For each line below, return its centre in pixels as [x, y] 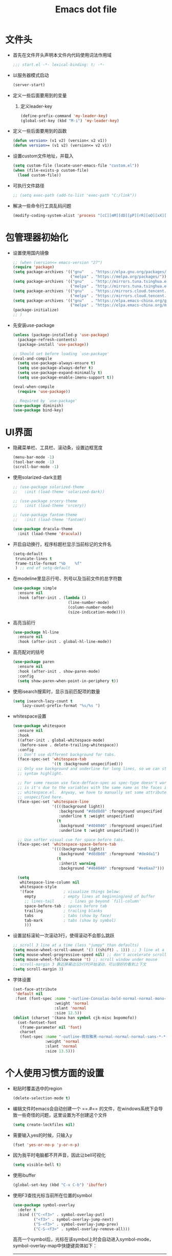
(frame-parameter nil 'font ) [51, 1027]
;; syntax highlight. [41, 774]
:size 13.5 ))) [60, 1051]
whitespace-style [38, 887]
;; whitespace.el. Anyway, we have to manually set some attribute [92, 792]
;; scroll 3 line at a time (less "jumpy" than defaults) [76, 945]
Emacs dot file [86, 9]
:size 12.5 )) [68, 1013]
